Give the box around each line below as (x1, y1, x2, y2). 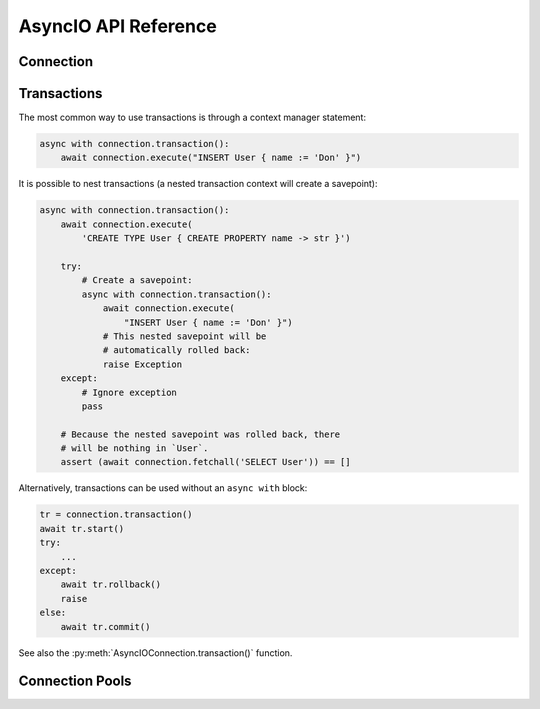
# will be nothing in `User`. (60, 443, 209, 454)
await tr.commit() (60, 621, 151, 632)
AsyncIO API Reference (18, 15, 217, 37)
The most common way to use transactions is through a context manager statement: (18, 111, 367, 124)
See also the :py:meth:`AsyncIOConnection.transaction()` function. (18, 646, 293, 659)
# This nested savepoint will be (102, 330, 267, 342)
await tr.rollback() (60, 579, 162, 590)
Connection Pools (18, 673, 132, 690)
